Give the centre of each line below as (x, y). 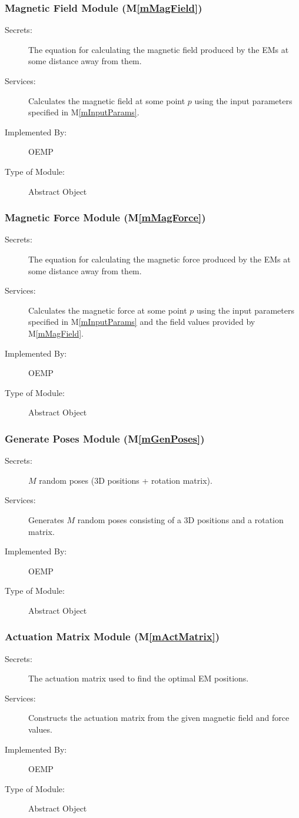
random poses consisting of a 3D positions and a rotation (180, 519)
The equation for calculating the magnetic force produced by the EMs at (160, 259)
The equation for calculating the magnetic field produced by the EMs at (159, 49)
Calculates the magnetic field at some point (107, 100)
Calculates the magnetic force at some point (108, 310)
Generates (46, 519)
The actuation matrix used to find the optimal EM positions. (139, 678)
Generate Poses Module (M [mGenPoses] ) (105, 438)
